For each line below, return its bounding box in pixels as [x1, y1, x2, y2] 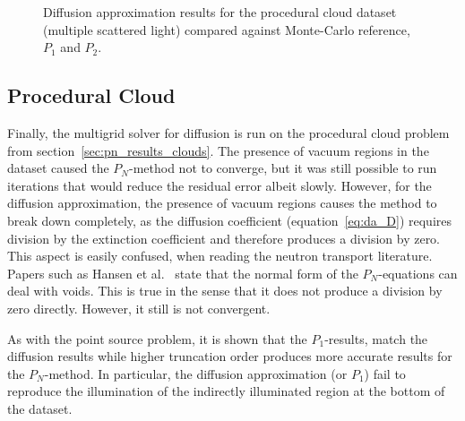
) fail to [364, 364, 406, 382]
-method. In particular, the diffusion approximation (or [44, 364, 348, 382]
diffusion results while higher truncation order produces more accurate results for [7, 347, 452, 365]
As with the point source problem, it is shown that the [7, 329, 307, 348]
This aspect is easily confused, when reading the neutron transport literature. [7, 246, 433, 265]
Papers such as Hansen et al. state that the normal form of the [7, 263, 358, 282]
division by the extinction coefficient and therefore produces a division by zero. [7, 228, 441, 247]
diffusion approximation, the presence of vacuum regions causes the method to [7, 193, 437, 212]
